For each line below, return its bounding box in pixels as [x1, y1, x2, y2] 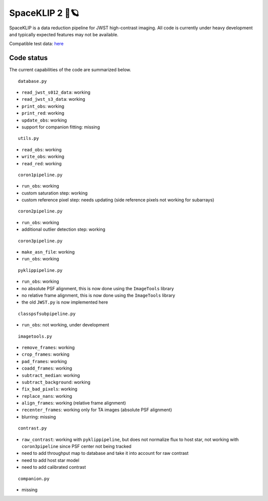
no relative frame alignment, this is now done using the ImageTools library [21, 293, 176, 298]
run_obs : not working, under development [21, 322, 109, 328]
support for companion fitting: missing [21, 124, 100, 130]
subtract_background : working [21, 379, 91, 385]
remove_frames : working [21, 344, 75, 350]
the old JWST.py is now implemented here [21, 299, 108, 305]
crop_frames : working [21, 351, 69, 357]
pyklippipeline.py [18, 267, 63, 273]
